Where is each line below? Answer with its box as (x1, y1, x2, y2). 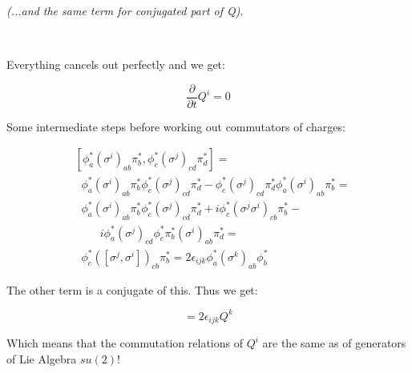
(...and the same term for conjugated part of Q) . (6, 2, 244, 18)
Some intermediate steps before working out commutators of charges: (6, 118, 345, 134)
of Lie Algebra (6, 350, 77, 367)
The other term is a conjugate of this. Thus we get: (6, 281, 258, 298)
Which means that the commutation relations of (6, 335, 243, 351)
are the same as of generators (262, 335, 406, 351)
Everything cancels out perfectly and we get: (6, 56, 225, 73)
